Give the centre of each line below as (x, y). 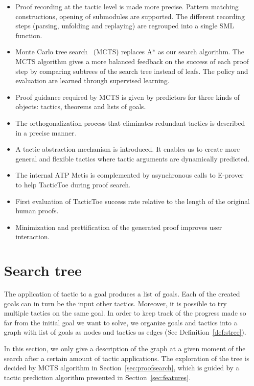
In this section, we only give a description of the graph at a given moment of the (125, 348)
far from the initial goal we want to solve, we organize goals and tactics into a (121, 322)
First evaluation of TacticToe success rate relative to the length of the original (133, 201)
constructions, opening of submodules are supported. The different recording (130, 16)
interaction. (33, 237)
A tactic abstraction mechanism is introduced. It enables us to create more (128, 149)
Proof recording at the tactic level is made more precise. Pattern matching (127, 6)
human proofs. (37, 211)
